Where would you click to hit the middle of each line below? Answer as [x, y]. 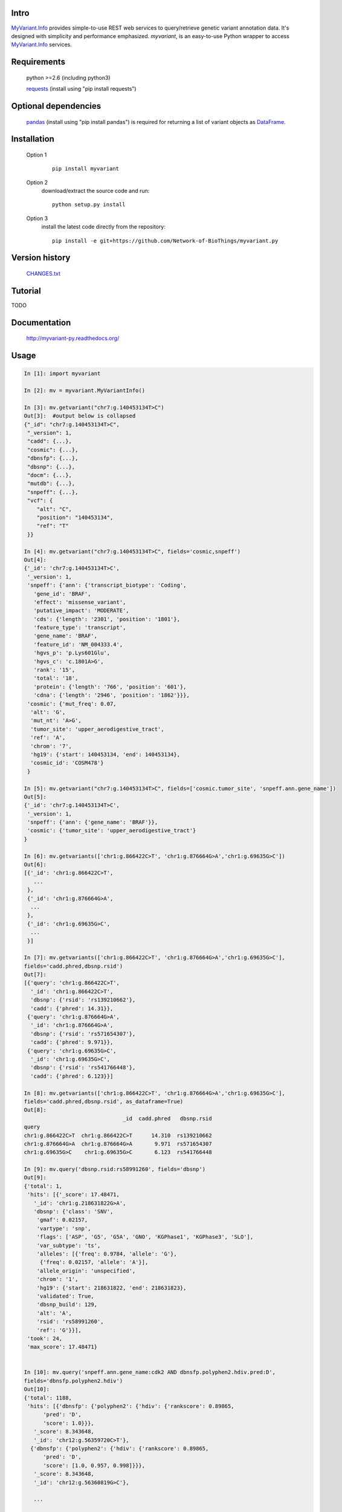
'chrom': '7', [51, 746]
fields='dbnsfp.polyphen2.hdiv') [73, 1381]
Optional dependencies [56, 106]
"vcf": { [40, 501]
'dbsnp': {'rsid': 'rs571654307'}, [83, 1034]
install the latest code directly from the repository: [104, 227]
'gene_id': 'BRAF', [62, 594]
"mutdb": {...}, [51, 484]
